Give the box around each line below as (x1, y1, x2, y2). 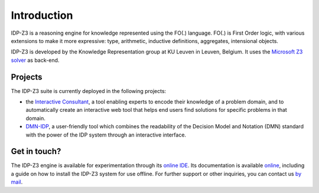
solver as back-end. (11, 56, 60, 64)
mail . (11, 178, 23, 185)
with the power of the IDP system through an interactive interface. (25, 131, 186, 138)
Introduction (11, 9, 73, 22)
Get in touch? (11, 147, 61, 157)
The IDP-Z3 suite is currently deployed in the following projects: (11, 87, 167, 94)
